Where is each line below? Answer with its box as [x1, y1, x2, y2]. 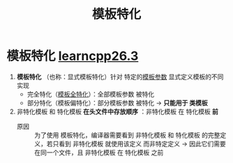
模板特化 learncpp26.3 [6, 48, 139, 64]
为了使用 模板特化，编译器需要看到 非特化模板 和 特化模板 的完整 [33, 130, 220, 139]
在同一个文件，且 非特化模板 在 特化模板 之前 [33, 148, 164, 157]
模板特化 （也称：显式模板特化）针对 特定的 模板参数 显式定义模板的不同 [16, 72, 224, 81]
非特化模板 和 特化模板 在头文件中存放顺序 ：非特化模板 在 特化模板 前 [16, 107, 219, 116]
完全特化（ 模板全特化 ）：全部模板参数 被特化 [27, 90, 155, 98]
